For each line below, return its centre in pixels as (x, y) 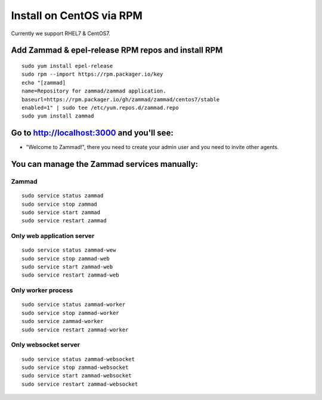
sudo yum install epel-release (67, 66)
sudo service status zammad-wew (69, 250)
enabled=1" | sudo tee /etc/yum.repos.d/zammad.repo (100, 108)
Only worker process (42, 290)
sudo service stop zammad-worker (70, 313)
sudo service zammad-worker (63, 321)
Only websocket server (46, 345)
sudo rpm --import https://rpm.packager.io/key (92, 74)
